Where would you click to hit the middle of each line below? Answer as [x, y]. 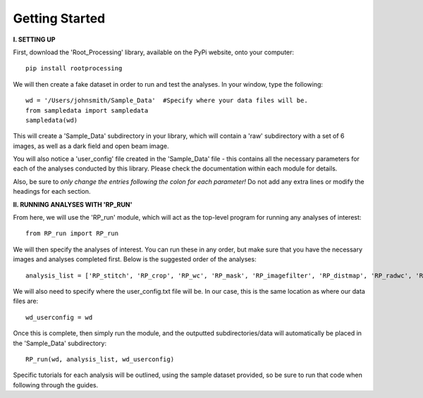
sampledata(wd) [52, 120]
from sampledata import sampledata [87, 110]
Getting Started [59, 18]
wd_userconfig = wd [59, 317]
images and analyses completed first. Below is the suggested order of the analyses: [135, 259]
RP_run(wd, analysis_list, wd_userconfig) [100, 359]
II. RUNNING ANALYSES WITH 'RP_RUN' [73, 204]
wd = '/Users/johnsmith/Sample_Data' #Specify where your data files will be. [167, 101]
